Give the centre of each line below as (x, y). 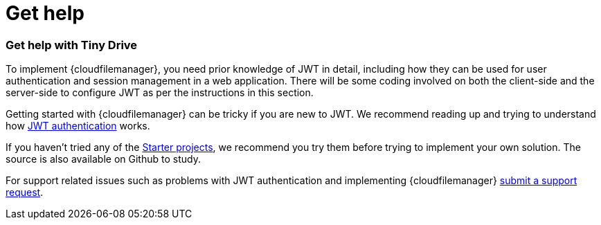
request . (25, 192)
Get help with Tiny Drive (72, 45)
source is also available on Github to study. (103, 159)
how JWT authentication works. (78, 126)
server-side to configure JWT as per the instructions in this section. (160, 93)
